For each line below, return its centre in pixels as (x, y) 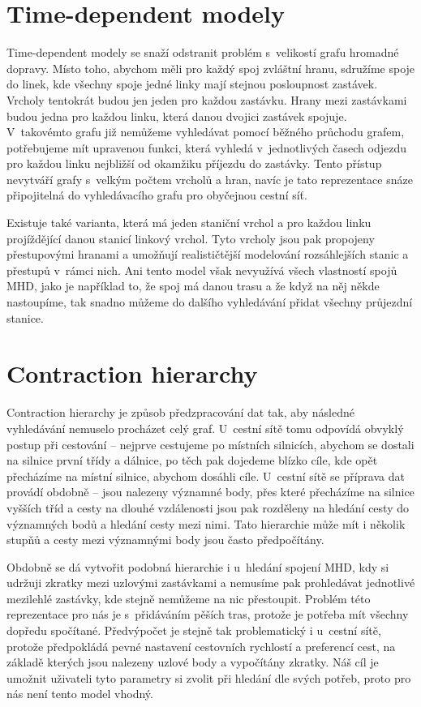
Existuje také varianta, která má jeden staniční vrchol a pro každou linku (189, 223)
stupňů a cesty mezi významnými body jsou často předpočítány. (165, 540)
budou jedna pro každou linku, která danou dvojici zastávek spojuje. (177, 116)
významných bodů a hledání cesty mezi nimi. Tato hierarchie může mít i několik (206, 523)
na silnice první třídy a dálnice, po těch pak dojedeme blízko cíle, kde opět (192, 460)
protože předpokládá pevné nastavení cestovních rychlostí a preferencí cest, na (201, 646)
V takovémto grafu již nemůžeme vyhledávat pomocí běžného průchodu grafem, (206, 132)
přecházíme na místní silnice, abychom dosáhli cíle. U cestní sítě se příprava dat (206, 476)
